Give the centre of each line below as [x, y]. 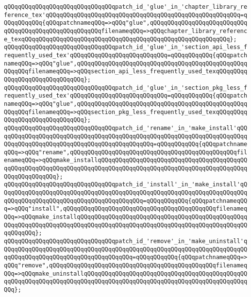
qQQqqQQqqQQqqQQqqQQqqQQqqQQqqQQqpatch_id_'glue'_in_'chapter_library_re [126, 7]
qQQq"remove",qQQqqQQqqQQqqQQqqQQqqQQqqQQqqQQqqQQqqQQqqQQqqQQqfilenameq [126, 265]
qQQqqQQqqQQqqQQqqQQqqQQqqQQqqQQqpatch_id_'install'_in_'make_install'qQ [126, 185]
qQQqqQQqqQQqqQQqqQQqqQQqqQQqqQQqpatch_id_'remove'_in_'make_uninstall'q [126, 241]
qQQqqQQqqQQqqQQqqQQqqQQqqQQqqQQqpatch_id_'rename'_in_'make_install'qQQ [126, 128]
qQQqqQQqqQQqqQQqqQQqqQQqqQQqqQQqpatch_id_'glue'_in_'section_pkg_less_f [126, 88]
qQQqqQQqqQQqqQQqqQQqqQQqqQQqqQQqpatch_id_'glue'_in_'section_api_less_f [126, 47]
